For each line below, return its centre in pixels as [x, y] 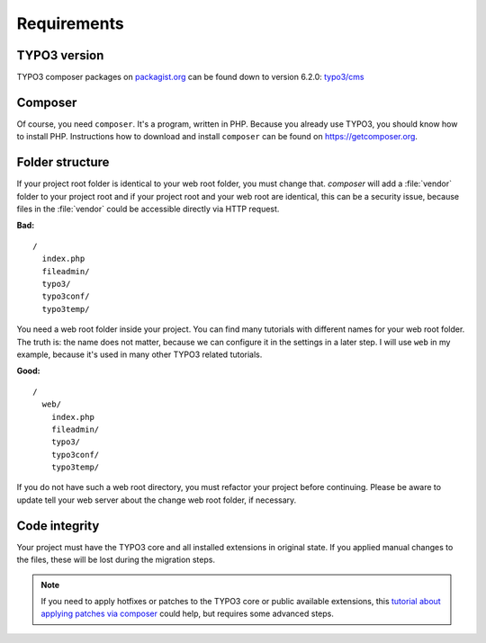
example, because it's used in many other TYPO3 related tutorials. [139, 354]
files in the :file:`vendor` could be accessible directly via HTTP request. [148, 209]
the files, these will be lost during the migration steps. [116, 560]
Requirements [71, 23]
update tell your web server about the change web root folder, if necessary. [157, 500]
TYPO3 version [60, 55]
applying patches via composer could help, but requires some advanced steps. [188, 614]
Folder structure [63, 162]
